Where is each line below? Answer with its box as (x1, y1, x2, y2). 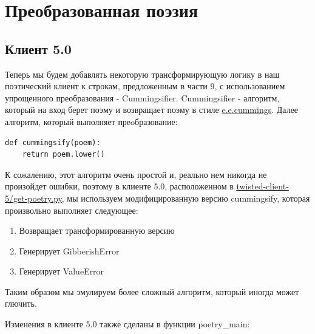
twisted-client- (236, 180, 289, 193)
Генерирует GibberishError (19, 244, 120, 257)
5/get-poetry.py (5, 191, 62, 204)
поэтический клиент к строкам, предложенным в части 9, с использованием (5, 80, 285, 92)
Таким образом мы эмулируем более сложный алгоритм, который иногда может (5, 285, 299, 298)
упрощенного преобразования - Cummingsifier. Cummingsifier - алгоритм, (5, 91, 280, 104)
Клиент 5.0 (5, 39, 72, 58)
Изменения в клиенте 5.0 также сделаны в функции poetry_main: (5, 318, 250, 330)
